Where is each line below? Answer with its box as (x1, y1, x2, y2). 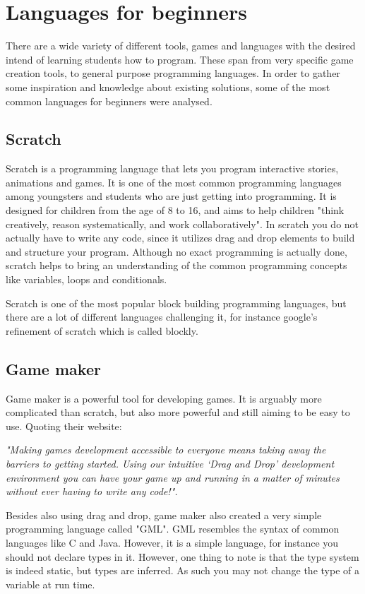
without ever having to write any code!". (6, 484, 178, 499)
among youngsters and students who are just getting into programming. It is (6, 189, 337, 203)
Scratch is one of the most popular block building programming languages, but (6, 295, 347, 310)
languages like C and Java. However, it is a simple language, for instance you (6, 535, 339, 550)
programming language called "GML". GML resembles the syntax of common (6, 521, 340, 536)
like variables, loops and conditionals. (6, 272, 167, 287)
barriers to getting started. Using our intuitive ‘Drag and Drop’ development (6, 456, 335, 470)
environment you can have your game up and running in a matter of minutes (6, 470, 340, 485)
